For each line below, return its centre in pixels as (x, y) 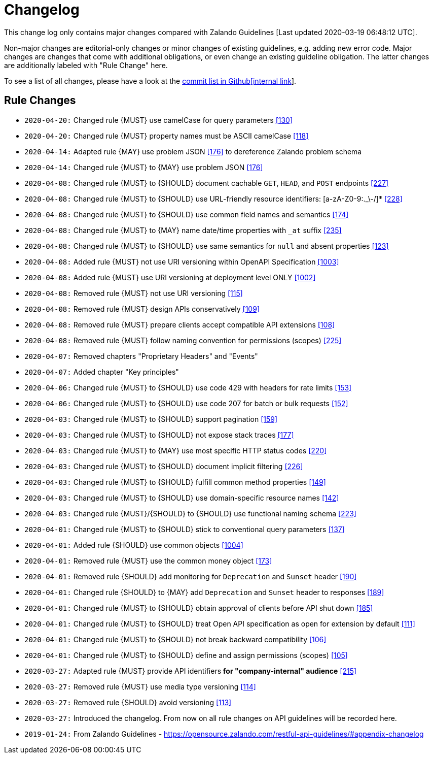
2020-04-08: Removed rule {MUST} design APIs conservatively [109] (142, 309)
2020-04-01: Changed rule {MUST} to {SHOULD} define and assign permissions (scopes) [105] (186, 655)
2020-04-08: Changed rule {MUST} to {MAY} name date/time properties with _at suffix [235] (183, 230)
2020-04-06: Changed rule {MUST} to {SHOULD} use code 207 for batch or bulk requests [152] (186, 403)
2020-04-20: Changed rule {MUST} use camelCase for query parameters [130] (159, 120)
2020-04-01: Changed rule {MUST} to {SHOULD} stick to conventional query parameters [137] (185, 529)
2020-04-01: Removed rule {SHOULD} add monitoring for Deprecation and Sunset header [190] (191, 576)
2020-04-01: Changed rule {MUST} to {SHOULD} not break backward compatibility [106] (175, 639)
